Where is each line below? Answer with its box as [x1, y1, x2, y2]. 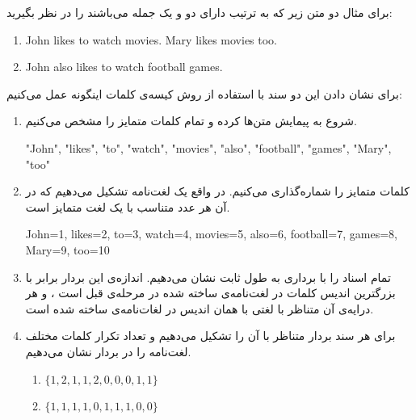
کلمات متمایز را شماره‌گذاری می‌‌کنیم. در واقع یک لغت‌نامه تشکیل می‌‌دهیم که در [25, 183, 410, 199]
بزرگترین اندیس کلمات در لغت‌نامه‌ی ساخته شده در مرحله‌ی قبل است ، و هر [25, 284, 396, 301]
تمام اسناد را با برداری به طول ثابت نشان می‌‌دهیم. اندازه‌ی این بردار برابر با [25, 268, 391, 285]
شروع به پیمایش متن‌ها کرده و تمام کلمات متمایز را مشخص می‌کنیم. [25, 112, 357, 129]
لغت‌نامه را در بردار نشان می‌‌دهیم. [25, 342, 191, 359]
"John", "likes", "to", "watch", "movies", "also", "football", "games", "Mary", [25, 139, 392, 156]
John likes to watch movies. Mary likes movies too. [25, 31, 278, 48]
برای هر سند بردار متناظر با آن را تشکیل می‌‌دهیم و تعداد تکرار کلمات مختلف [25, 327, 396, 344]
